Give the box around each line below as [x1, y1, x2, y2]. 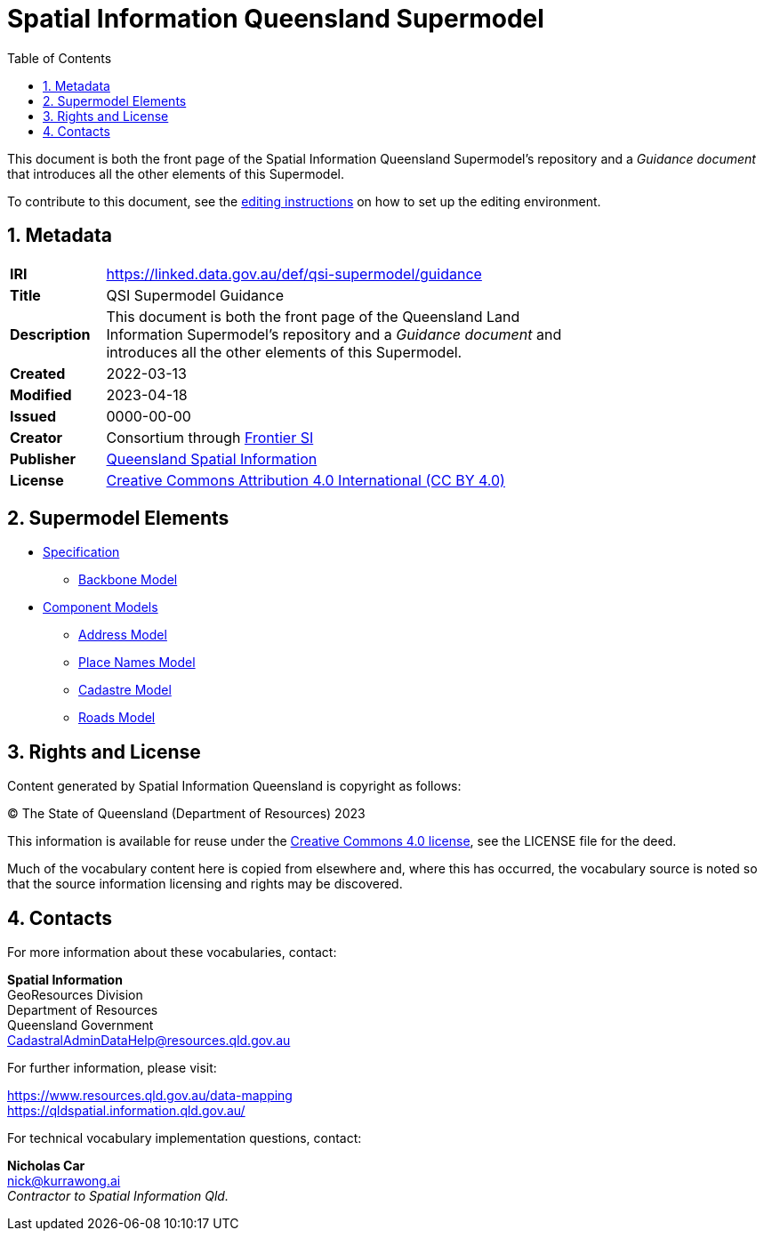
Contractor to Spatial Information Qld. [7, 1188, 229, 1204]
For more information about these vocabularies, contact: [7, 945, 337, 961]
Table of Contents [7, 50, 112, 66]
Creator [10, 428, 62, 446]
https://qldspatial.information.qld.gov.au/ [7, 1103, 245, 1119]
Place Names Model [78, 655, 196, 671]
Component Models [43, 599, 158, 615]
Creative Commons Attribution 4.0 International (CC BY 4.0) [106, 470, 505, 489]
